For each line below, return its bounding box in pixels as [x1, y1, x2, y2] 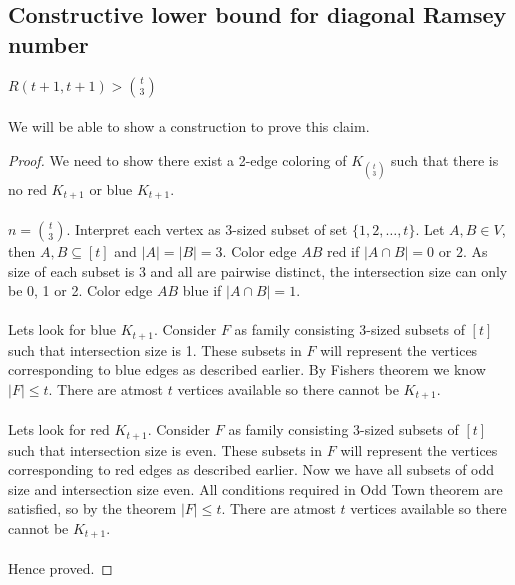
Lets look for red [8, 419, 110, 440]
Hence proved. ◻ [8, 557, 113, 578]
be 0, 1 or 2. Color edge [8, 280, 153, 301]
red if [326, 241, 360, 262]
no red [8, 178, 47, 199]
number [8, 28, 89, 59]
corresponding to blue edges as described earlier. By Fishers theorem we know [8, 359, 486, 380]
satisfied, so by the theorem [8, 498, 177, 519]
